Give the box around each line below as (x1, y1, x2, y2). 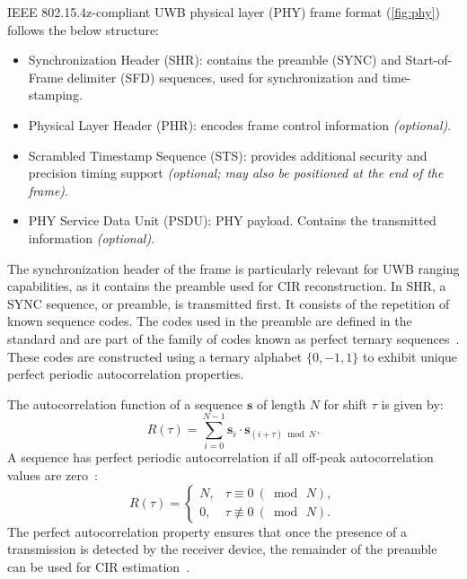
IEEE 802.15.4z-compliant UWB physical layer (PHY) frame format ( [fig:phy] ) (7, 3, 440, 21)
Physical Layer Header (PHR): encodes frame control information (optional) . (28, 115, 452, 134)
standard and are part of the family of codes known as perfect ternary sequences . (7, 329, 460, 347)
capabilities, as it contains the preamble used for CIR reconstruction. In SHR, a (7, 276, 446, 295)
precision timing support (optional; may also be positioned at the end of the (28, 163, 444, 182)
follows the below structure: (7, 20, 160, 39)
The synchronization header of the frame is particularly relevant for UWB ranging (7, 259, 460, 277)
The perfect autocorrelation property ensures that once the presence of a (7, 522, 407, 540)
